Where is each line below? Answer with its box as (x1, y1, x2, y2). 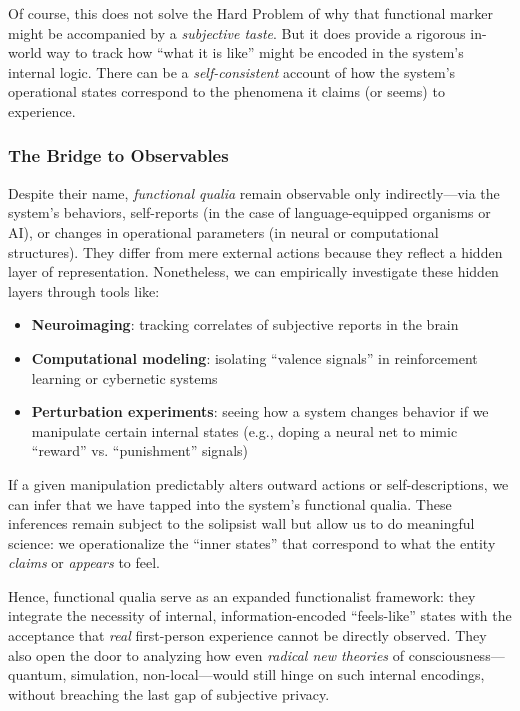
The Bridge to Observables (8, 143, 229, 168)
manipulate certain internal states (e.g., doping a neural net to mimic (31, 420, 458, 441)
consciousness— (408, 644, 505, 665)
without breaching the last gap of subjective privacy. (8, 683, 330, 704)
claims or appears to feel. (8, 552, 161, 573)
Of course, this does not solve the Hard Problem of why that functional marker (8, 3, 493, 23)
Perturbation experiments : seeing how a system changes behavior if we (31, 401, 489, 422)
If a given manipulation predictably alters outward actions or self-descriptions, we (8, 473, 509, 494)
